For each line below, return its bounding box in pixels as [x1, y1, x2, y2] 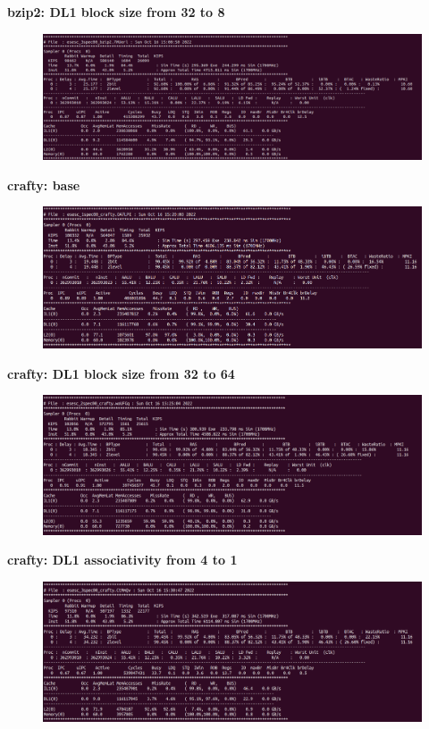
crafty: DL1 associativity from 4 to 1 [7, 550, 238, 569]
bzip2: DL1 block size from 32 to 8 [7, 3, 225, 21]
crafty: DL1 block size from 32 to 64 [7, 364, 235, 382]
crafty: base [7, 175, 80, 194]
